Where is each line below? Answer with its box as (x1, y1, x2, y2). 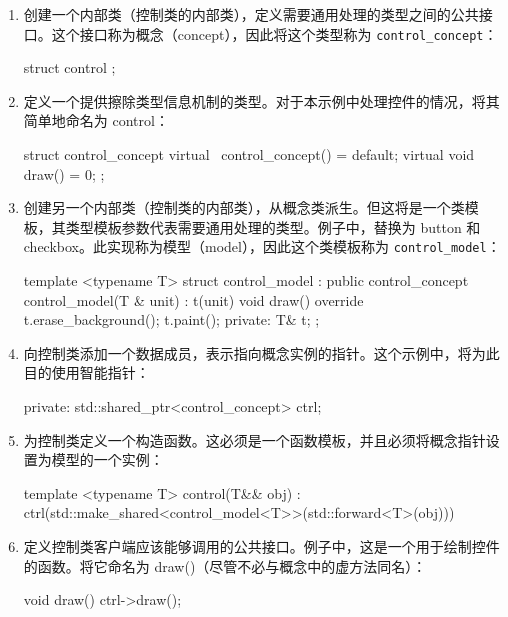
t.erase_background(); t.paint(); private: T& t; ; (23, 309, 320, 330)
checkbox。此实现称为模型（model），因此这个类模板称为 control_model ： (23, 236, 501, 257)
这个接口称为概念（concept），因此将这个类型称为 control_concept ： (51, 23, 498, 44)
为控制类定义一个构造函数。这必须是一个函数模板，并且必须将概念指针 (23, 429, 486, 450)
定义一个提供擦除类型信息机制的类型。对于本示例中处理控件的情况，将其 (23, 90, 500, 111)
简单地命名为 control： (23, 110, 169, 131)
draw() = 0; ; (23, 163, 105, 184)
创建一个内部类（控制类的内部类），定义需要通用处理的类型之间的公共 (23, 4, 479, 24)
